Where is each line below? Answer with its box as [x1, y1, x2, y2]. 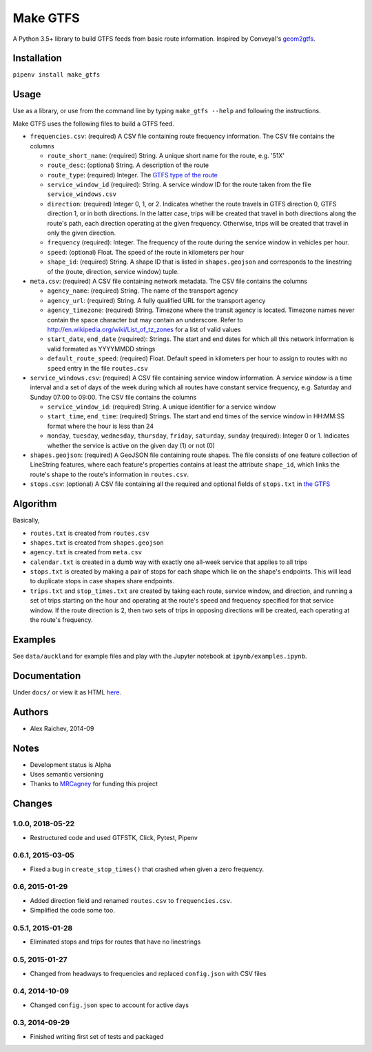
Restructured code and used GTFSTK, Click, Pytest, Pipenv [30, 833, 198, 841]
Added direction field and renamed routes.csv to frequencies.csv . [30, 896, 232, 904]
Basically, [12, 516, 40, 525]
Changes [12, 798, 53, 810]
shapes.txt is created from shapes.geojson [30, 538, 165, 547]
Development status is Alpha [30, 760, 112, 769]
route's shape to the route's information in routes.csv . [30, 470, 189, 478]
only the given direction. [47, 228, 116, 237]
